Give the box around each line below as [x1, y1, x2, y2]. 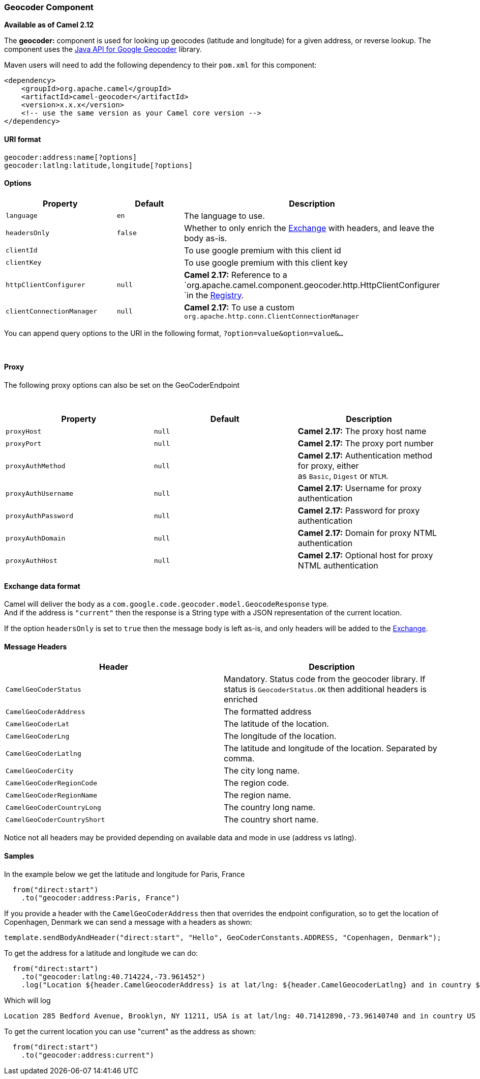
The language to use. [184, 210, 265, 221]
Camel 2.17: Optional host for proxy [297, 550, 433, 561]
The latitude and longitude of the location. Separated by [224, 743, 437, 754]
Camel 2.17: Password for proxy [297, 505, 420, 516]
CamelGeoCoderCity [6, 766, 74, 775]
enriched [224, 694, 258, 705]
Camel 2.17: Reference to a [184, 269, 287, 280]
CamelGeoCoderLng [6, 732, 70, 740]
